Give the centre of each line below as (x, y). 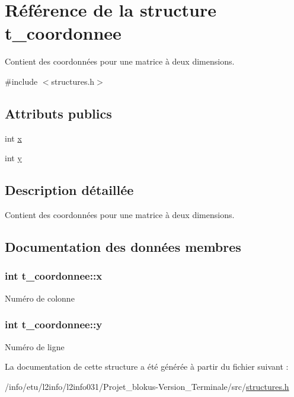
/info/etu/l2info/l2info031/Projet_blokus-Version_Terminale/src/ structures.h (147, 386)
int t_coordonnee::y (54, 324)
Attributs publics (58, 113)
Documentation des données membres (123, 247)
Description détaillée (69, 190)
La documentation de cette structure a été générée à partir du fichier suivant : (147, 366)
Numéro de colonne (40, 298)
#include (21, 81)
